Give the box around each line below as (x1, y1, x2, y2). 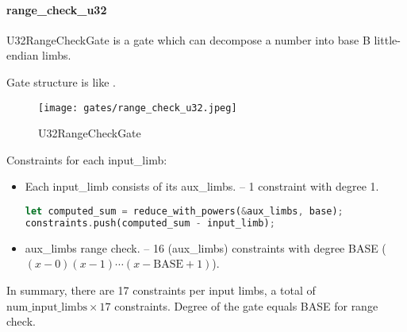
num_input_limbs (6, 301, 87, 313)
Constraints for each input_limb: (6, 151, 167, 168)
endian (6, 47, 39, 64)
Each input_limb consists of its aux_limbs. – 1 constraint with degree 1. (25, 178, 379, 195)
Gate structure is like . (6, 73, 116, 90)
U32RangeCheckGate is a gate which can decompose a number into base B (6, 31, 371, 48)
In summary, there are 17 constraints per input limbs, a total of (6, 281, 316, 298)
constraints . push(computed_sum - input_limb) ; (25, 217, 275, 229)
